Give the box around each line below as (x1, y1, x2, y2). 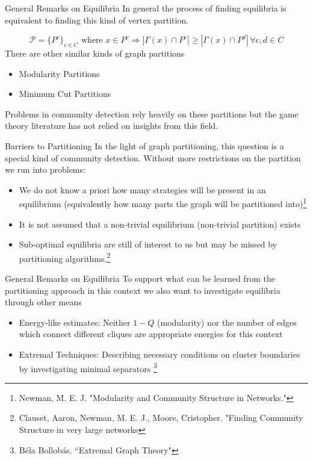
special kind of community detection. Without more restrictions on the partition (5, 151, 301, 164)
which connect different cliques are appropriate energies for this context (19, 328, 283, 340)
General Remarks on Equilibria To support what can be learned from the (5, 272, 275, 285)
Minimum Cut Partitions (19, 87, 111, 100)
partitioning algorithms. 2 (19, 250, 111, 264)
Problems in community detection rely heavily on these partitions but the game (5, 107, 299, 120)
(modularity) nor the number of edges (157, 315, 297, 328)
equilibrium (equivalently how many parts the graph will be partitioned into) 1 (19, 196, 307, 210)
